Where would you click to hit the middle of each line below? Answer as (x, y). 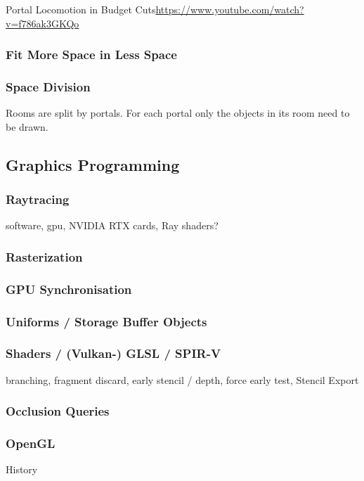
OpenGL (31, 443)
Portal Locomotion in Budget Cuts (81, 9)
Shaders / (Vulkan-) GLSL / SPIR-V (113, 353)
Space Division (48, 86)
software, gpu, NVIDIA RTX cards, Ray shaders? (112, 225)
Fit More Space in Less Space (91, 54)
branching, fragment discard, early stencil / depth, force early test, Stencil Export (182, 379)
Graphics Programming (93, 164)
